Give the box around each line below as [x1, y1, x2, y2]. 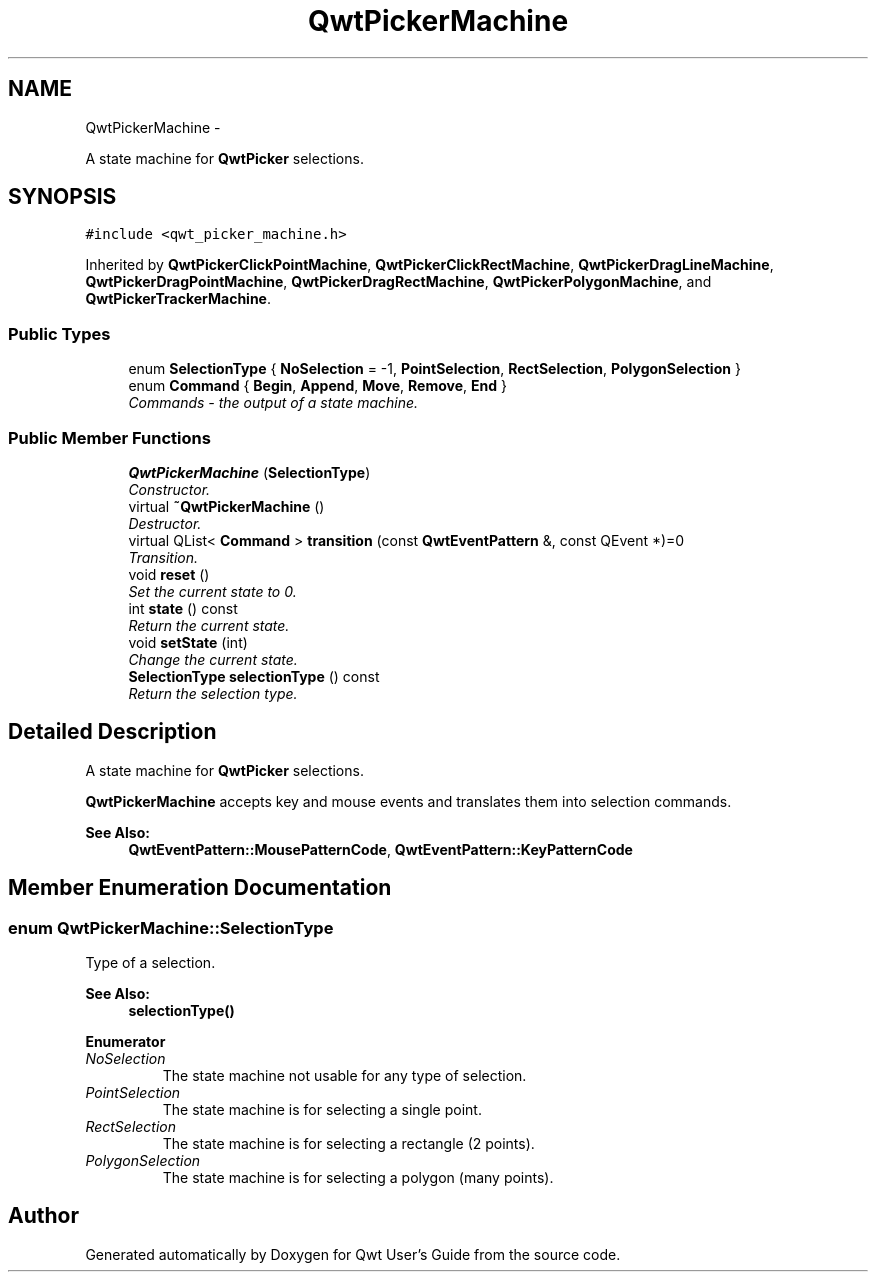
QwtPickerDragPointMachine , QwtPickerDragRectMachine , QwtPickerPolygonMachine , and [85, 273, 712, 291]
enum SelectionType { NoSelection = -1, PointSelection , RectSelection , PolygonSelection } [128, 360, 741, 378]
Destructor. [128, 514, 202, 532]
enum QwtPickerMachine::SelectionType [8, 917, 334, 938]
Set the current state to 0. [128, 582, 297, 600]
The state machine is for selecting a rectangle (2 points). [162, 1135, 535, 1152]
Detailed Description [8, 719, 217, 745]
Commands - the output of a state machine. [128, 394, 419, 412]
